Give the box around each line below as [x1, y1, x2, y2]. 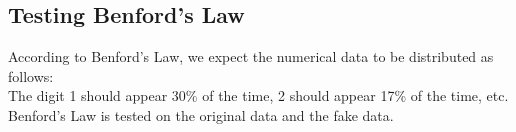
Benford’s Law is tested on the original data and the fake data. [8, 104, 394, 125]
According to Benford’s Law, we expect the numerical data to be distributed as [8, 46, 494, 67]
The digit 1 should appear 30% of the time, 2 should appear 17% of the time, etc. [8, 85, 509, 106]
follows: [8, 65, 54, 86]
